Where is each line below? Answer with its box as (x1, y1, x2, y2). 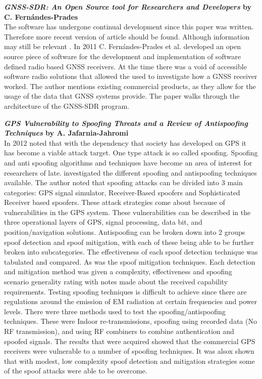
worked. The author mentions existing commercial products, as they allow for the (4, 80, 256, 91)
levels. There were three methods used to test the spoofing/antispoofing (4, 306, 226, 316)
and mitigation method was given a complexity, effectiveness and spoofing (4, 266, 232, 277)
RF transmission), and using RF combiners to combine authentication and (4, 326, 234, 336)
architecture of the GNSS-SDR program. (4, 100, 129, 111)
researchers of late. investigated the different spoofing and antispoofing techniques (4, 167, 257, 178)
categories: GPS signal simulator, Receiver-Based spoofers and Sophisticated (4, 187, 240, 197)
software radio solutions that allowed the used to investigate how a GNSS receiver (4, 71, 257, 81)
